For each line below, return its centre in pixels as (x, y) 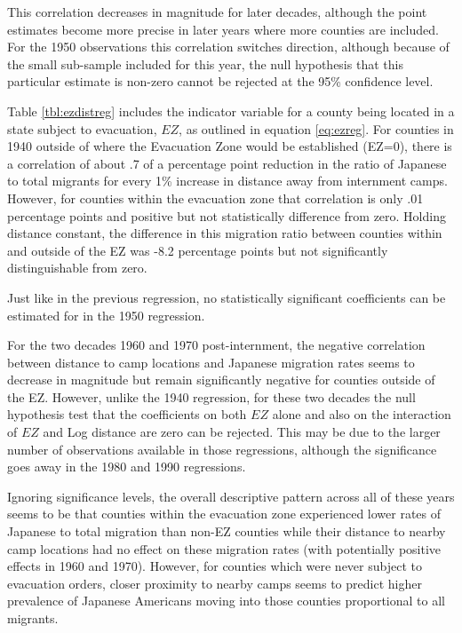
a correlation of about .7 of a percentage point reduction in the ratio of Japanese (227, 163)
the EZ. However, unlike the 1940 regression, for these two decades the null (211, 396)
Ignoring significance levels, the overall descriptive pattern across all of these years (231, 496)
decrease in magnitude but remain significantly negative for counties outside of (221, 380)
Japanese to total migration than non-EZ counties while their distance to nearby (227, 531)
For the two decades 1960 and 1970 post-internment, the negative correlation (216, 345)
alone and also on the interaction (362, 414)
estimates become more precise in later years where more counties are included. (223, 29)
